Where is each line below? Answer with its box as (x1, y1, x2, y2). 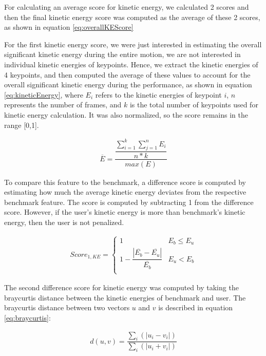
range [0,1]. (4, 119, 39, 130)
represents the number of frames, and (4, 99, 122, 110)
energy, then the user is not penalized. (4, 216, 124, 227)
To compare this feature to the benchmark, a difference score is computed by (4, 176, 246, 187)
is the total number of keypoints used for (129, 99, 258, 110)
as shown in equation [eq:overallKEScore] (4, 22, 134, 32)
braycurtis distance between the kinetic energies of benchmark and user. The (4, 292, 246, 303)
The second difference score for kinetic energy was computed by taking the (4, 282, 239, 293)
